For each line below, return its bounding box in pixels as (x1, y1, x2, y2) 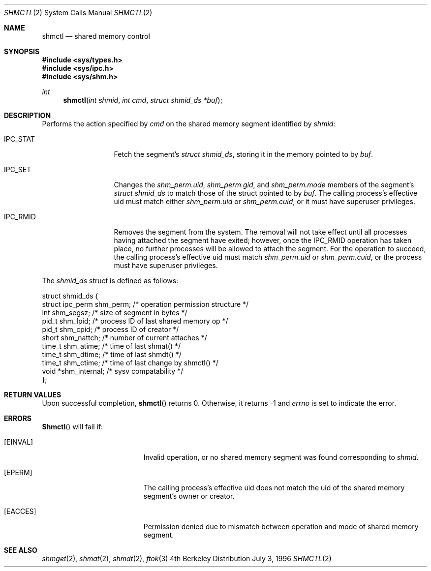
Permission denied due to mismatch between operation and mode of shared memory (143, 522, 419, 531)
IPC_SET (4, 165, 31, 174)
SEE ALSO (4, 546, 37, 554)
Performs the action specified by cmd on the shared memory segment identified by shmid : (42, 120, 336, 128)
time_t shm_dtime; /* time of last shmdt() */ (42, 350, 182, 359)
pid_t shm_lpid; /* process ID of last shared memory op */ (42, 317, 228, 325)
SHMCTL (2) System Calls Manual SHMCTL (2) (4, 8, 153, 17)
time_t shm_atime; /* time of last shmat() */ (42, 342, 181, 350)
